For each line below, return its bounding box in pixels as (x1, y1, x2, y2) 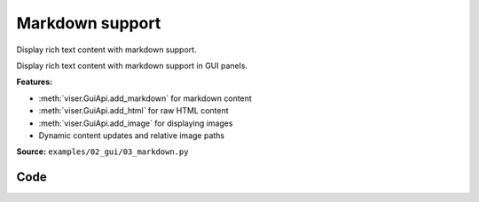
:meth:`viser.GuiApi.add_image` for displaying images (38, 118, 233, 128)
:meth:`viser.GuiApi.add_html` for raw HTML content (38, 105, 230, 116)
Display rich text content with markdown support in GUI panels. (16, 60, 248, 71)
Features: (16, 76, 53, 88)
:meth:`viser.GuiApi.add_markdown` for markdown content (38, 93, 252, 104)
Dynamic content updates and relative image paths (38, 129, 225, 141)
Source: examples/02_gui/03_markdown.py (16, 146, 189, 157)
